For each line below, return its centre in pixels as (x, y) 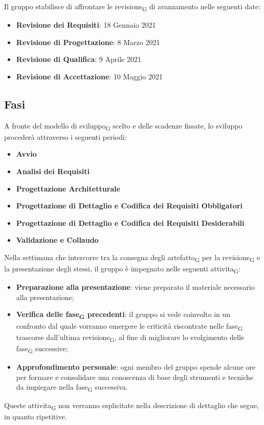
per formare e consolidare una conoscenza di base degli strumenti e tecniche (135, 377)
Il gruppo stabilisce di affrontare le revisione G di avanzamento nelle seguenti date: (132, 7)
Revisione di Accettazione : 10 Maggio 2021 (89, 76)
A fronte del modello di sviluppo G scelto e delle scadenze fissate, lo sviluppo (123, 126)
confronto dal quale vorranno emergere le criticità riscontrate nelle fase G (129, 326)
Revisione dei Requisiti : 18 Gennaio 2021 (86, 25)
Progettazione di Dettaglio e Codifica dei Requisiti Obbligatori (129, 206)
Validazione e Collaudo (57, 240)
